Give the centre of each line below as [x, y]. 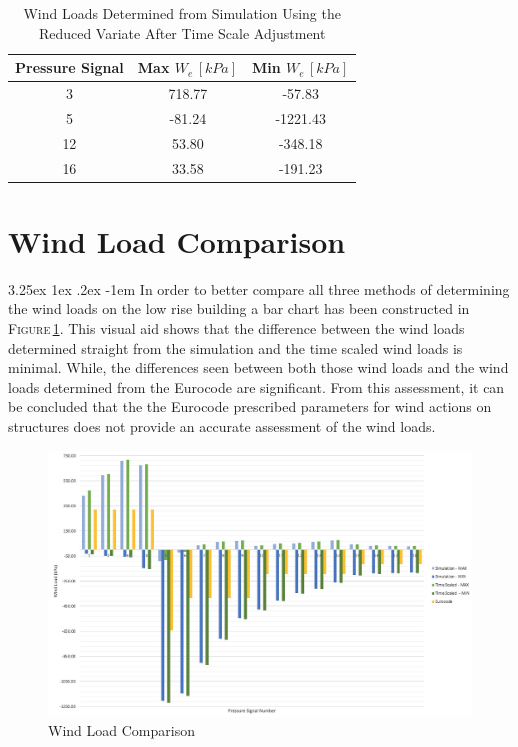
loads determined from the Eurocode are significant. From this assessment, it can [256, 386]
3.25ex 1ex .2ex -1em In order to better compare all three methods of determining [259, 288]
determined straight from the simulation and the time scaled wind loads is [235, 347]
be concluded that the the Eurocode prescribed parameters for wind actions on [250, 406]
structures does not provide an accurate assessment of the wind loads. [222, 425]
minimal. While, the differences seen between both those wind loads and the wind [258, 367]
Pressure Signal [69, 67]
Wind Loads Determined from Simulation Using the [182, 13]
